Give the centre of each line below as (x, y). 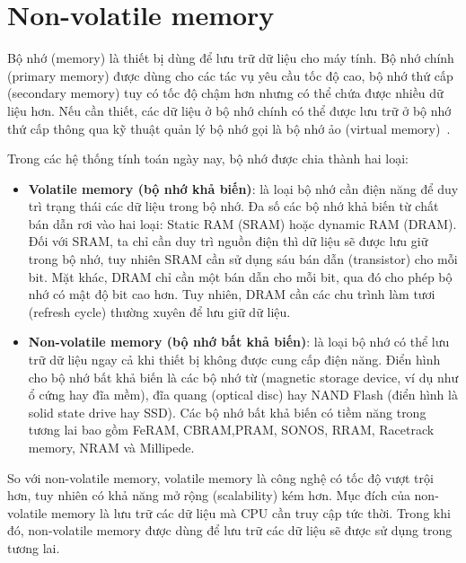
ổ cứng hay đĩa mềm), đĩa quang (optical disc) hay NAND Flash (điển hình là (243, 395)
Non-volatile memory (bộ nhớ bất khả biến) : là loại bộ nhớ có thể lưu (239, 342)
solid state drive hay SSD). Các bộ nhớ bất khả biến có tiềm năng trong (227, 412)
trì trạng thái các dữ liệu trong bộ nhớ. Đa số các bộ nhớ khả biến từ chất (233, 206)
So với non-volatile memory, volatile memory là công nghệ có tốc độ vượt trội (220, 477)
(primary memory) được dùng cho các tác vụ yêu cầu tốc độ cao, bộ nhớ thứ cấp (230, 75)
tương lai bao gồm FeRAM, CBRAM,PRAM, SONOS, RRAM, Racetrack (231, 430)
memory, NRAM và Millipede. (111, 447)
